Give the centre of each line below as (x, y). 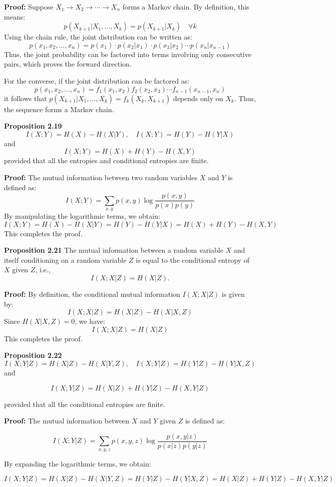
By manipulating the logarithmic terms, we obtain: (82, 215)
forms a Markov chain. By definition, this (186, 7)
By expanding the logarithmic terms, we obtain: (78, 463)
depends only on (198, 98)
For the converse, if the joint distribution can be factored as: (97, 80)
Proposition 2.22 (33, 355)
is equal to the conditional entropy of (193, 260)
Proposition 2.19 (33, 126)
